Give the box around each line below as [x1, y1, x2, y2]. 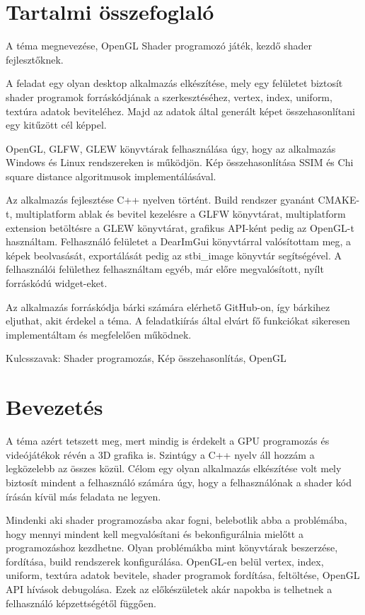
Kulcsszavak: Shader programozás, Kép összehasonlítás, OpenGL [6, 351, 286, 365]
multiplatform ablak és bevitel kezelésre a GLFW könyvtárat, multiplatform [15, 206, 346, 221]
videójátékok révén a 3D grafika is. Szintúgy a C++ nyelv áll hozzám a [6, 447, 315, 462]
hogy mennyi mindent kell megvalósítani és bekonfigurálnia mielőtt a [6, 526, 303, 541]
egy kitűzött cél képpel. [6, 117, 107, 132]
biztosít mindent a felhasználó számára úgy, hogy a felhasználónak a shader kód [6, 474, 352, 489]
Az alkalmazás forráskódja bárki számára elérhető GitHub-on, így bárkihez [6, 299, 330, 314]
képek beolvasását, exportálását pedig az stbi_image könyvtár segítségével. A [6, 247, 342, 262]
